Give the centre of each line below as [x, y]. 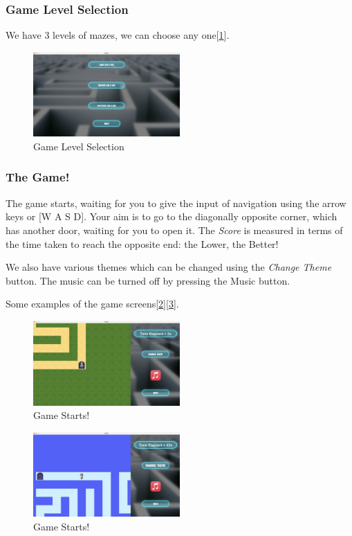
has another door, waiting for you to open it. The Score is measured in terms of [174, 230]
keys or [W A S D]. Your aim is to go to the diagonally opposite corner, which [172, 216]
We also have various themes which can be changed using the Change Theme [169, 267]
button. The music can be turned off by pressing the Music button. [148, 280]
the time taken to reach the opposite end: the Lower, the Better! [142, 243]
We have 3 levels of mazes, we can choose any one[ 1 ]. [118, 35]
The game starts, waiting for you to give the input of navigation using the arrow [176, 203]
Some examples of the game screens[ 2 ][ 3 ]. [92, 304]
